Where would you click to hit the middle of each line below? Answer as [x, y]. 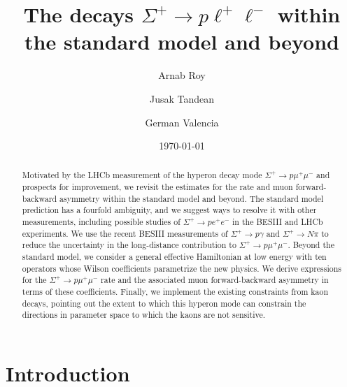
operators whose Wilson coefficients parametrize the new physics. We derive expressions [182, 268]
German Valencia [182, 122]
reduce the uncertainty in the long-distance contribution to [129, 245]
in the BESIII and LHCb [278, 222]
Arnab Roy [182, 75]
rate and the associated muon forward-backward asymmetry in [215, 280]
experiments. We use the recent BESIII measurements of [125, 233]
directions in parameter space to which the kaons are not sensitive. [144, 315]
